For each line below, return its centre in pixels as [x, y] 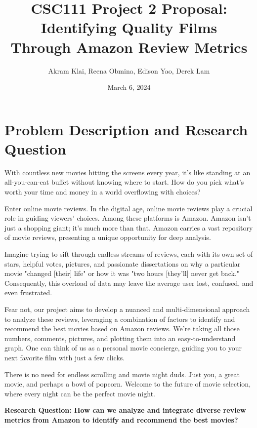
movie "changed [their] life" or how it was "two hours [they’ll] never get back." [122, 273]
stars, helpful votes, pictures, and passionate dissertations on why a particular [123, 263]
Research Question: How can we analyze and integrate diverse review [125, 410]
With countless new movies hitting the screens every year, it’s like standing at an [128, 172]
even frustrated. [28, 292]
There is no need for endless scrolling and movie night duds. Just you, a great [122, 374]
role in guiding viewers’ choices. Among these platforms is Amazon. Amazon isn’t [128, 218]
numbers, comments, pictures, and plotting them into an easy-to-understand [120, 338]
